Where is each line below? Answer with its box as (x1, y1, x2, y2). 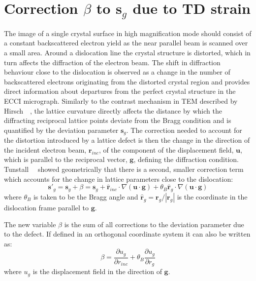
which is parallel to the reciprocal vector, (4, 154, 128, 164)
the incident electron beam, (4, 144, 87, 155)
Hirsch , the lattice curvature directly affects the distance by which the (4, 105, 222, 116)
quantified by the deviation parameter (4, 124, 119, 135)
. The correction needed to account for (126, 124, 242, 135)
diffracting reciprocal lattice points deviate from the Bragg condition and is (4, 115, 231, 125)
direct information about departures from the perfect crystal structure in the (4, 86, 236, 96)
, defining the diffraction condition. (133, 154, 239, 164)
